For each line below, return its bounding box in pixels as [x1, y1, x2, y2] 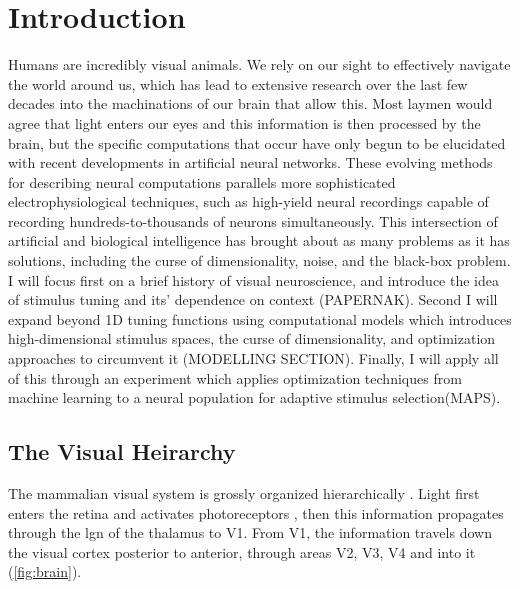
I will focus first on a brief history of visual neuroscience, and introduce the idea [8, 269, 499, 290]
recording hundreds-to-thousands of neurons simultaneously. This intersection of [8, 210, 498, 231]
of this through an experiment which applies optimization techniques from [8, 367, 462, 388]
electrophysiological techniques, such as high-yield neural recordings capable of [8, 191, 489, 212]
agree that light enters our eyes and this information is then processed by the [8, 112, 481, 133]
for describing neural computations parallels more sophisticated [8, 171, 396, 192]
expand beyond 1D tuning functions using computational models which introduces [8, 308, 512, 329]
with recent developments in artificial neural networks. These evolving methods [8, 152, 493, 173]
